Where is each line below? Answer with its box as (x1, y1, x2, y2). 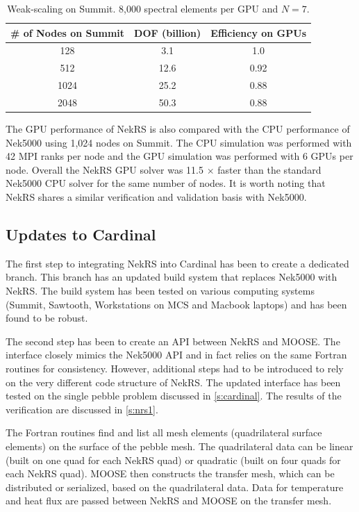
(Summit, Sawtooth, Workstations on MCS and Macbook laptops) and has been (6, 297, 347, 311)
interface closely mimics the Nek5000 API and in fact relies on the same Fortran (6, 347, 347, 362)
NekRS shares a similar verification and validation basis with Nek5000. (6, 190, 307, 204)
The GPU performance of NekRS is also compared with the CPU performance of (6, 122, 350, 136)
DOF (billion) (134, 25, 201, 40)
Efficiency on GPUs (210, 25, 307, 40)
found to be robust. (6, 311, 88, 325)
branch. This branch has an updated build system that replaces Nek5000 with (6, 270, 337, 284)
